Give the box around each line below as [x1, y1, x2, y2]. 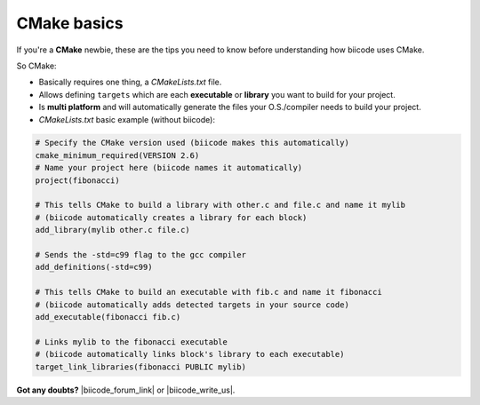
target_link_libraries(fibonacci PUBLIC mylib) [35, 361, 246, 372]
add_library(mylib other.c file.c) [35, 225, 190, 235]
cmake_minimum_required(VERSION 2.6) [35, 150, 200, 160]
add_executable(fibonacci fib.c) [35, 312, 181, 322]
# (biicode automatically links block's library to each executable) [35, 349, 345, 360]
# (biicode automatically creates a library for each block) [35, 212, 308, 222]
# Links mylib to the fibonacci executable [35, 337, 228, 346]
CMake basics [16, 13, 124, 33]
